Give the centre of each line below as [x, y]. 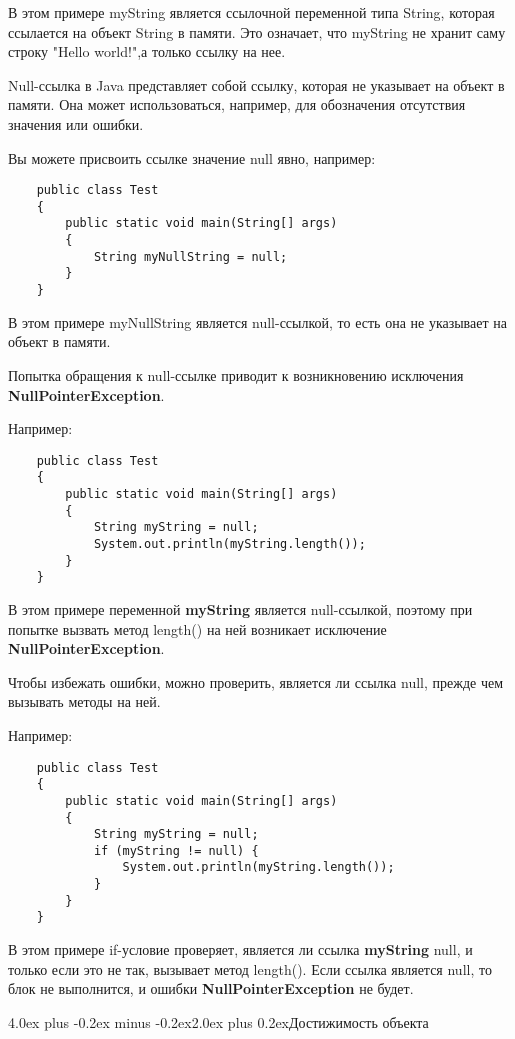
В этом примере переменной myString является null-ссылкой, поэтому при [240, 608]
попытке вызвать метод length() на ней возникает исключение [197, 628]
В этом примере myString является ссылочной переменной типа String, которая [251, 12]
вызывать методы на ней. [84, 701]
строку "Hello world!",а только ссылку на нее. [147, 51]
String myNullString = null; [190, 256]
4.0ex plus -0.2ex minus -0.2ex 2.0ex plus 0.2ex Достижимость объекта [218, 1021]
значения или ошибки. [76, 123]
